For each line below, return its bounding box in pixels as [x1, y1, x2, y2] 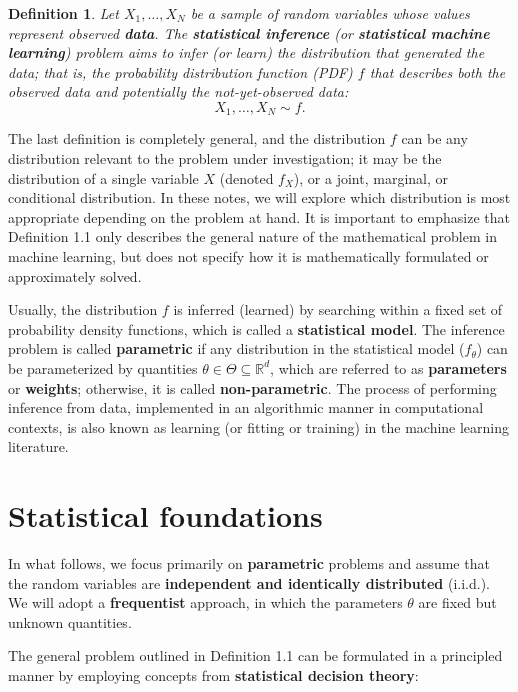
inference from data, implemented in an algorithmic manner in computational [8, 397, 484, 418]
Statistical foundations [8, 495, 323, 536]
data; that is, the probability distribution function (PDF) [8, 61, 353, 82]
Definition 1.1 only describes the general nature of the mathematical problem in [8, 226, 497, 247]
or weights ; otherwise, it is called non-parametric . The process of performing [8, 377, 497, 398]
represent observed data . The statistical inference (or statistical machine [8, 22, 490, 43]
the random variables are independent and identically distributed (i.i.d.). [8, 572, 490, 593]
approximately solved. [8, 265, 142, 286]
